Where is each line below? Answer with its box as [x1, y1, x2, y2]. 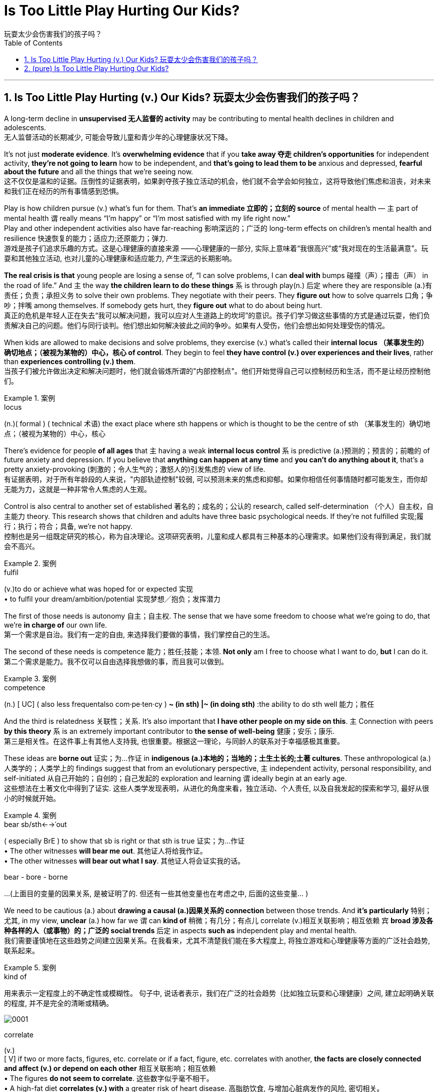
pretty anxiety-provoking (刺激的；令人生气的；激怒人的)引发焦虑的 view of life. [4, 464, 265, 473]
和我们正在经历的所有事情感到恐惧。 [4, 186, 123, 195]
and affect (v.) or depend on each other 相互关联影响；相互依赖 [4, 1063, 216, 1072]
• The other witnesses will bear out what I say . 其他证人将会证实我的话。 [4, 856, 245, 865]
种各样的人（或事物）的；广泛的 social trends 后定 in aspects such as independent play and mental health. [4, 926, 357, 935]
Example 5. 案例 [4, 963, 56, 972]
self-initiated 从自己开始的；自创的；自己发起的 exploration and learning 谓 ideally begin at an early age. [4, 773, 347, 782]
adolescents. [4, 123, 46, 132]
